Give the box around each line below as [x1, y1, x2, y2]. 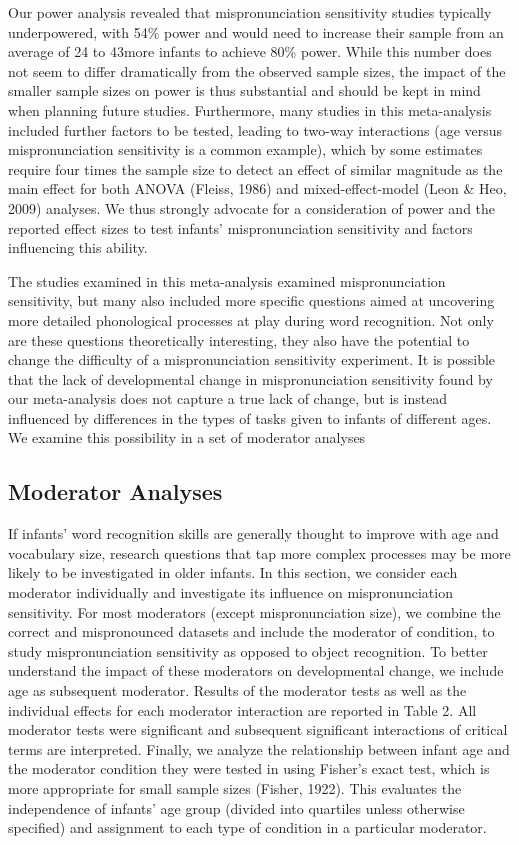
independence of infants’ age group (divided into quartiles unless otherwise [8, 797, 465, 818]
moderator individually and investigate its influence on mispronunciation [8, 582, 453, 603]
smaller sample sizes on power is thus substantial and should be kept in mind [8, 80, 481, 101]
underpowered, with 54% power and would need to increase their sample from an [8, 21, 504, 42]
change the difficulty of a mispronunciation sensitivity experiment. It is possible [8, 349, 496, 370]
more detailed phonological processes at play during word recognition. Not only [8, 309, 494, 330]
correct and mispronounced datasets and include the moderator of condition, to [8, 621, 495, 642]
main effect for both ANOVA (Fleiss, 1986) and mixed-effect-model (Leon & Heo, [8, 178, 507, 199]
